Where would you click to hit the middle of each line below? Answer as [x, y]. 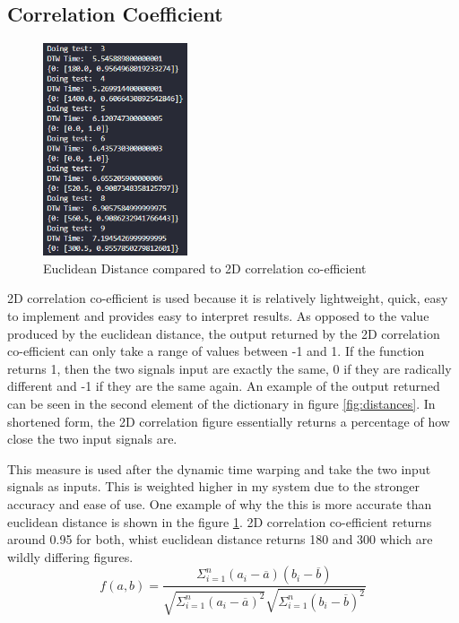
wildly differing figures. [70, 556]
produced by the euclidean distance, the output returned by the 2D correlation [224, 333]
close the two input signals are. [92, 439]
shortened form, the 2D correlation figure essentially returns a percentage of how [229, 421]
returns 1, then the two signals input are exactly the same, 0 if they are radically [229, 368]
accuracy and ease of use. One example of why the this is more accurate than [220, 504]
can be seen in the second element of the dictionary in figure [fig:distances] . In [221, 404]
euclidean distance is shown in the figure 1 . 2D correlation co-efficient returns [220, 521]
